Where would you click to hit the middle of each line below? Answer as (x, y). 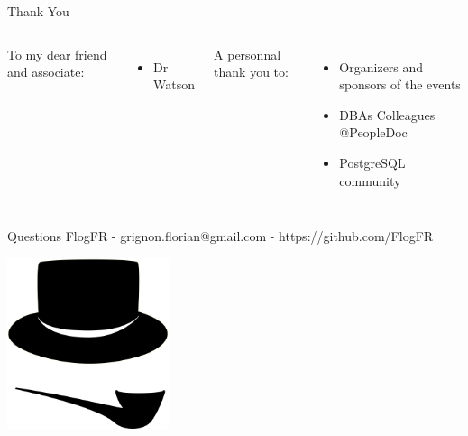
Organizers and (381, 66)
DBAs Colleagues (387, 114)
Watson (174, 84)
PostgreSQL (372, 162)
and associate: (46, 72)
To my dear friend (57, 54)
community (370, 180)
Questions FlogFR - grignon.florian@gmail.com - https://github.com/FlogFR (220, 236)
